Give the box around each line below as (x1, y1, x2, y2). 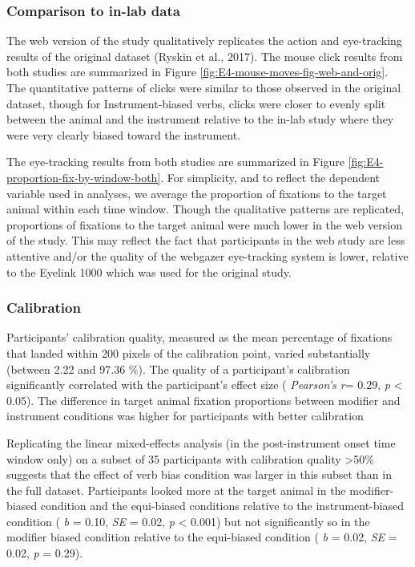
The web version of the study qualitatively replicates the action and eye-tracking (6, 32, 402, 49)
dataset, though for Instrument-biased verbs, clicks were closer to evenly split (6, 95, 386, 111)
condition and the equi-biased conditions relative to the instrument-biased (40, 497, 404, 514)
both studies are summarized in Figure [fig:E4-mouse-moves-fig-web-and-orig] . (6, 63, 389, 80)
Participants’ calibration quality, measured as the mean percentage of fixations (6, 329, 393, 346)
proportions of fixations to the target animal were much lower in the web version (6, 216, 402, 233)
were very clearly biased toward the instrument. (6, 126, 240, 143)
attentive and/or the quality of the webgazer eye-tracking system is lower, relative (6, 247, 409, 264)
